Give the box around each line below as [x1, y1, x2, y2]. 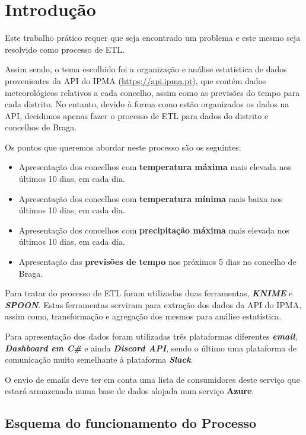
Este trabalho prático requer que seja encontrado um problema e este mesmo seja [5, 31, 301, 44]
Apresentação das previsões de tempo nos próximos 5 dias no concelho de [18, 255, 297, 268]
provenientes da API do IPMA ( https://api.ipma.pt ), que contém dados [5, 74, 266, 87]
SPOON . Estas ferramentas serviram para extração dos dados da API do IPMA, [5, 298, 302, 311]
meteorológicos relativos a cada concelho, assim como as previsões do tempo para [5, 86, 300, 98]
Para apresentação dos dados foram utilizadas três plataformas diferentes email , [5, 330, 298, 342]
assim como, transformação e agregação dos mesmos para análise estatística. [5, 310, 282, 322]
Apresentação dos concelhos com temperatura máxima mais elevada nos [18, 161, 291, 173]
